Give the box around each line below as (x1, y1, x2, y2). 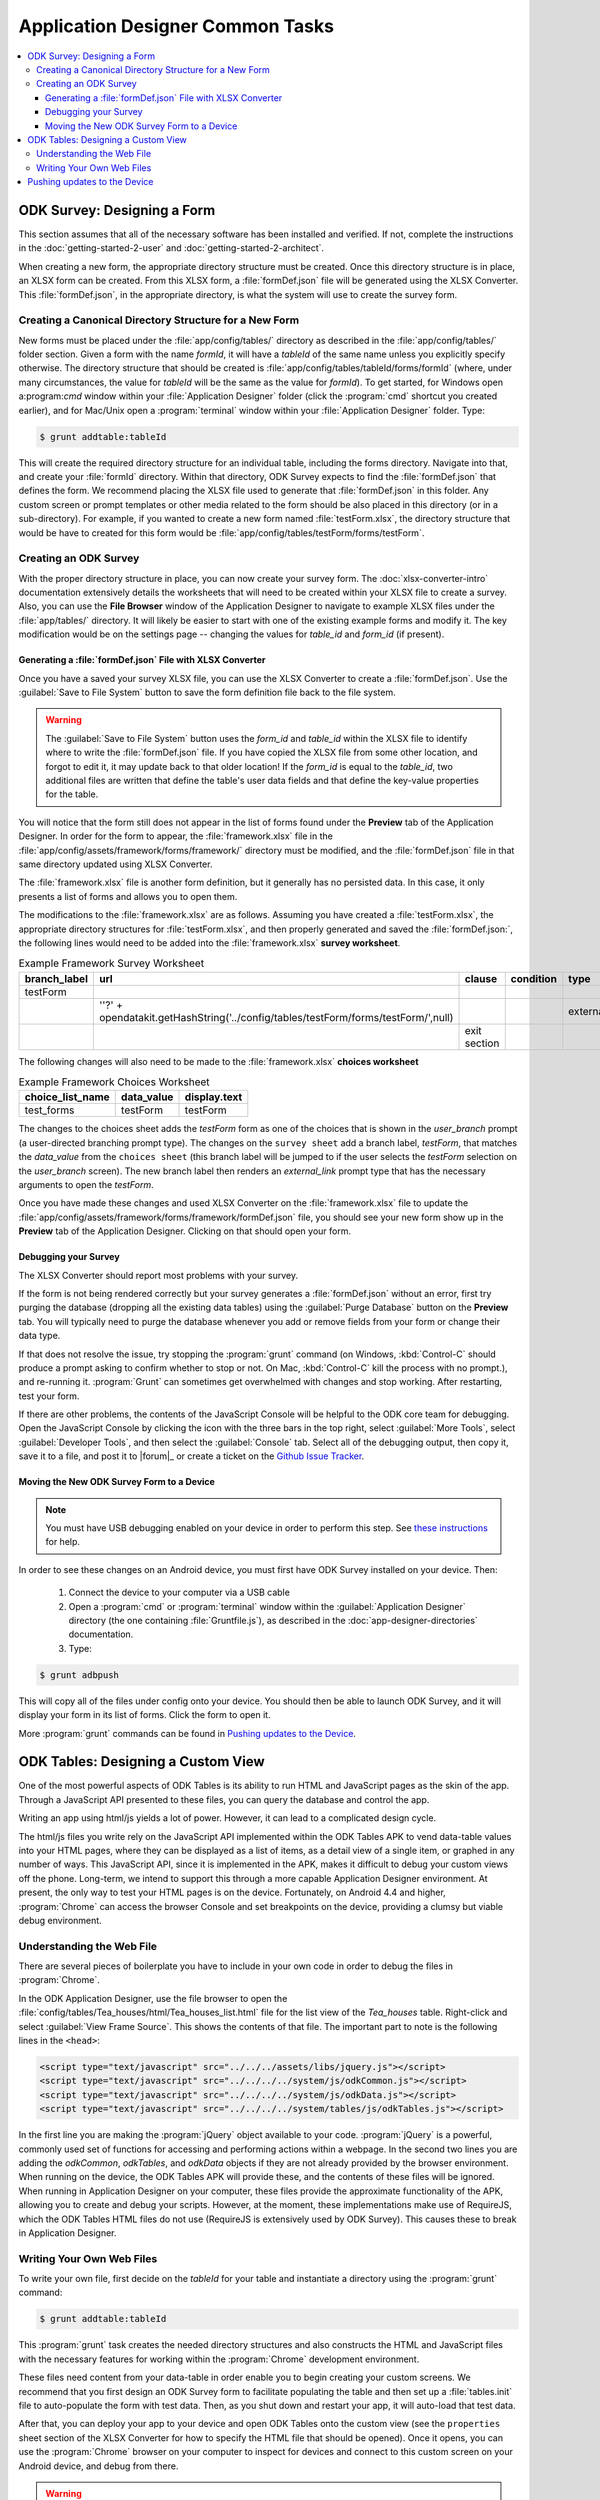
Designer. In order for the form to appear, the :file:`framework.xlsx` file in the (18, 830, 334, 842)
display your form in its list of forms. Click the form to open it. (18, 1709, 271, 1721)
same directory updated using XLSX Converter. (18, 858, 213, 870)
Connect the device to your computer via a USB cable (68, 1586, 290, 1599)
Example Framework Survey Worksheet (18, 956, 205, 970)
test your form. (18, 1390, 80, 1402)
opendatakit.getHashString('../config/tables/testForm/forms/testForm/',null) (98, 1010, 454, 1024)
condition (510, 971, 557, 985)
